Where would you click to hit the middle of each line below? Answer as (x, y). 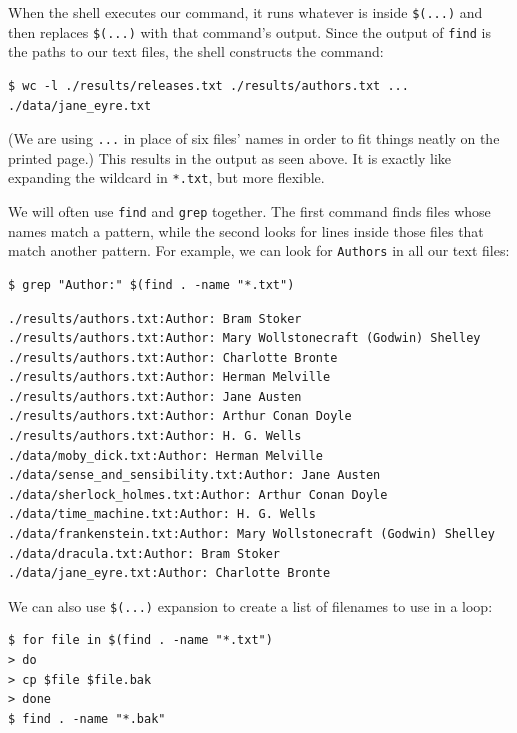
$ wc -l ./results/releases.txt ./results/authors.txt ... (208, 85)
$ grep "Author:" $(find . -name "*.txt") (151, 284)
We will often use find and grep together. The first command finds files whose (249, 211)
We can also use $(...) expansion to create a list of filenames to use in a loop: (250, 605)
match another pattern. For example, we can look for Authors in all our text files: (259, 250)
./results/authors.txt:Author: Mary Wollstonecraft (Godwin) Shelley (244, 338)
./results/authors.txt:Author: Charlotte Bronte (173, 357)
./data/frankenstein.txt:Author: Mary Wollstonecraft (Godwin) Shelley (251, 534)
